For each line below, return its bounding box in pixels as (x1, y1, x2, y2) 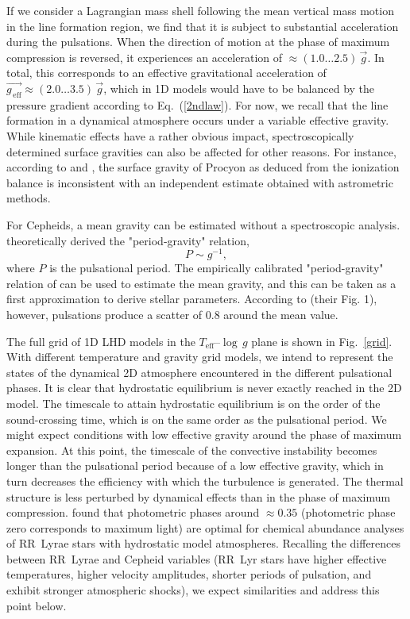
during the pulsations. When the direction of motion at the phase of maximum (6, 33, 390, 50)
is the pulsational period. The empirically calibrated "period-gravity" (49, 260, 384, 276)
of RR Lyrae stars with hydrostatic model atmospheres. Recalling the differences (6, 535, 401, 552)
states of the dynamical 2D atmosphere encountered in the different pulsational (6, 363, 393, 380)
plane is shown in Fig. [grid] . (251, 333, 393, 349)
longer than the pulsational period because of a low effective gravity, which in (6, 457, 384, 474)
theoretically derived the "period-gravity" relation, (6, 232, 249, 248)
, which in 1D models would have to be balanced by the (103, 79, 375, 96)
